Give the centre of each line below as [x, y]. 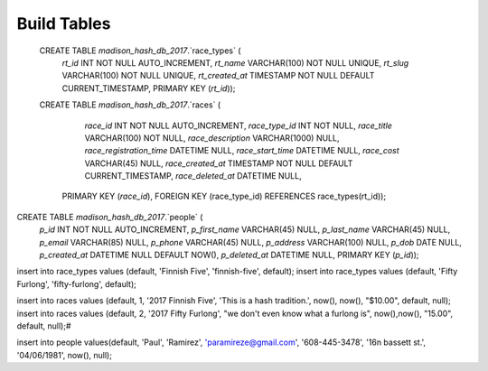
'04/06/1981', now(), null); [65, 355]
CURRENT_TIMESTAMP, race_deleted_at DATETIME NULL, [193, 176]
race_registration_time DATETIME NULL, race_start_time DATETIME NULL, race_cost [242, 151]
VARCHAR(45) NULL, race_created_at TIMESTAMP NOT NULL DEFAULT [219, 163]
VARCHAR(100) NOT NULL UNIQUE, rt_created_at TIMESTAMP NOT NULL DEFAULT [218, 76]
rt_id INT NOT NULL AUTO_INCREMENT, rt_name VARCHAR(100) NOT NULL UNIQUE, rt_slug [235, 62]
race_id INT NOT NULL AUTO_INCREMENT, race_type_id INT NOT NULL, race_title [239, 125]
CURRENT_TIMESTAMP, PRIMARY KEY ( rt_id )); [149, 88]
